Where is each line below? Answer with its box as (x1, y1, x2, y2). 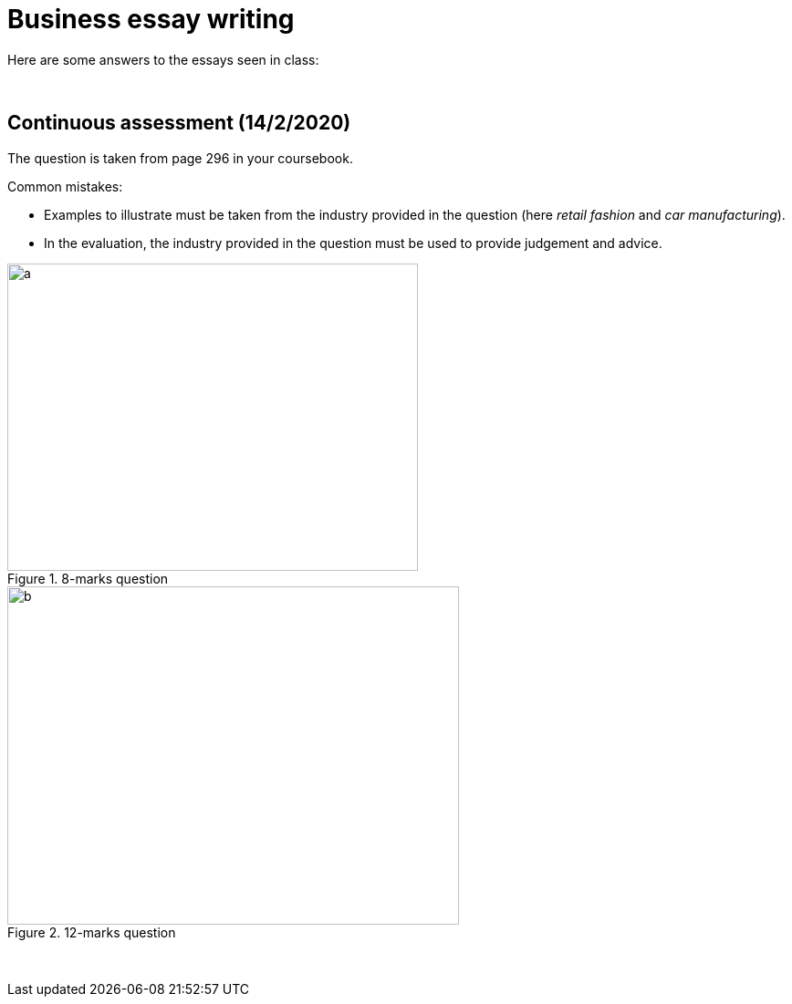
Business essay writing (7, 4, 295, 35)
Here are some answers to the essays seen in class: (7, 51, 319, 67)
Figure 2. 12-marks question (7, 925, 176, 941)
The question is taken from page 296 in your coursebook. (7, 150, 353, 166)
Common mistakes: (7, 178, 123, 194)
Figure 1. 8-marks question (7, 571, 169, 587)
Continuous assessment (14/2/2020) (7, 111, 351, 135)
